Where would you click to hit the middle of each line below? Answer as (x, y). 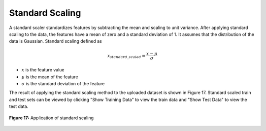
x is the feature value (43, 70)
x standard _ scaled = (126, 56)
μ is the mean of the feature (50, 77)
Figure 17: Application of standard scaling (51, 118)
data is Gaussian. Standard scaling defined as (55, 41)
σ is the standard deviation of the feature (63, 84)
